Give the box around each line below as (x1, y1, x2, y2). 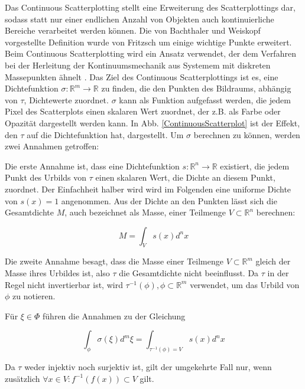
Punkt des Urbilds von (5, 171, 87, 184)
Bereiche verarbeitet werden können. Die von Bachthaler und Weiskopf (5, 24, 261, 37)
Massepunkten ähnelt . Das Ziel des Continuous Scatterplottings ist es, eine (5, 70, 278, 83)
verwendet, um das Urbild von (190, 278, 300, 290)
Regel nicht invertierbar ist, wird (5, 278, 123, 290)
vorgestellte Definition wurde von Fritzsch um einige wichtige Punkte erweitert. (5, 35, 292, 48)
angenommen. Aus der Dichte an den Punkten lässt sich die (61, 194, 277, 207)
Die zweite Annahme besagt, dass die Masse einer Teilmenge (5, 255, 223, 267)
